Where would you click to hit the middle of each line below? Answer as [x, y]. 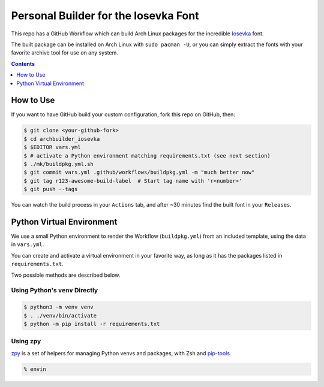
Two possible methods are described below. [66, 275]
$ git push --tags [51, 189]
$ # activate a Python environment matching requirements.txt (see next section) [147, 155]
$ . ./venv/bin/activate [60, 315]
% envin [35, 369]
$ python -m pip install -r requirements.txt [92, 324]
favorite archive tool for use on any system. [64, 53]
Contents [23, 64]
